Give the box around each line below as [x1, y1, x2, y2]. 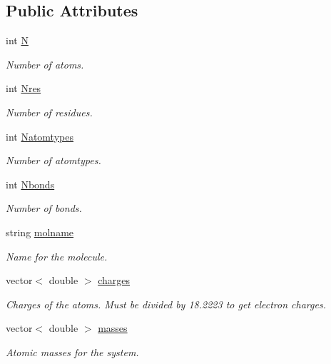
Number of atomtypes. [6, 153, 101, 168]
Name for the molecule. [6, 248, 108, 263]
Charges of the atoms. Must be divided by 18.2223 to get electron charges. [6, 296, 326, 311]
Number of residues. [6, 104, 93, 119]
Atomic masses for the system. [6, 344, 139, 359]
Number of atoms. [6, 56, 84, 71]
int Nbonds [6, 176, 55, 191]
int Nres [6, 81, 41, 96]
